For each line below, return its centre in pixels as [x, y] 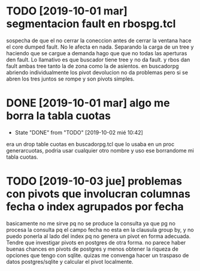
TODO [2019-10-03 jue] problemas [94, 181]
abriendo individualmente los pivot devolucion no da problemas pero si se [97, 72]
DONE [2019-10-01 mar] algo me [88, 103]
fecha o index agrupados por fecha [95, 207]
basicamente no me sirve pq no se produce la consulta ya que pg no [91, 223]
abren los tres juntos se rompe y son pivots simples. [70, 79]
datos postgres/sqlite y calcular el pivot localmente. [70, 261]
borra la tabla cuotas [58, 116]
